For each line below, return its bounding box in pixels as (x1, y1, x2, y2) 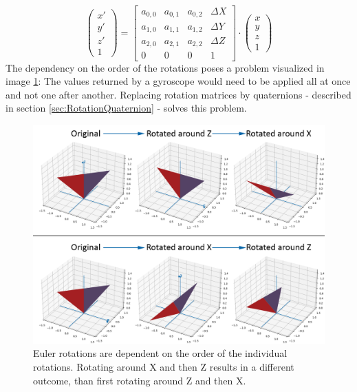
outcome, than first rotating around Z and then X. (33, 373, 246, 387)
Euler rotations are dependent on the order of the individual (33, 346, 288, 360)
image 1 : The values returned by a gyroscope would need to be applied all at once (6, 74, 351, 88)
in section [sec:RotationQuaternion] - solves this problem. (6, 101, 247, 115)
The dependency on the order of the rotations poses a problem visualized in (6, 60, 325, 74)
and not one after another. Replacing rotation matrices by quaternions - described (6, 87, 351, 101)
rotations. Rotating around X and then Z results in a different (33, 360, 294, 374)
